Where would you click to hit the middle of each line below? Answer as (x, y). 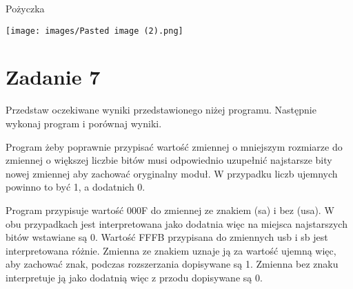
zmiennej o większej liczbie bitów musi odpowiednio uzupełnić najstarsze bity (169, 160)
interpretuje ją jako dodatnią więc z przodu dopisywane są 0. (134, 277)
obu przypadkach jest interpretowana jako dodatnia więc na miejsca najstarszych (176, 223)
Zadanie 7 (53, 77)
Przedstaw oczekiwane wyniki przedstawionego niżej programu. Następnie (161, 110)
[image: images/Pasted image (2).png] (94, 31)
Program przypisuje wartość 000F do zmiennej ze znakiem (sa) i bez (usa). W (170, 210)
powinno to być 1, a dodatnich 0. (75, 187)
